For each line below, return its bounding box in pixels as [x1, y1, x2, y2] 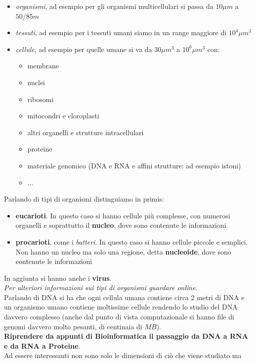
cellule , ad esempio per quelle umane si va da [15, 44, 152, 54]
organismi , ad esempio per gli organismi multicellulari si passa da [15, 1, 213, 11]
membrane [27, 60, 59, 71]
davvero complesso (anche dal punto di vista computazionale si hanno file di [4, 311, 234, 322]
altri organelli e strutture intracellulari [27, 127, 144, 137]
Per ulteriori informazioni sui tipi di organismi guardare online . [4, 282, 198, 293]
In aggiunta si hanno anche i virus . [4, 272, 112, 283]
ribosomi [27, 94, 54, 104]
